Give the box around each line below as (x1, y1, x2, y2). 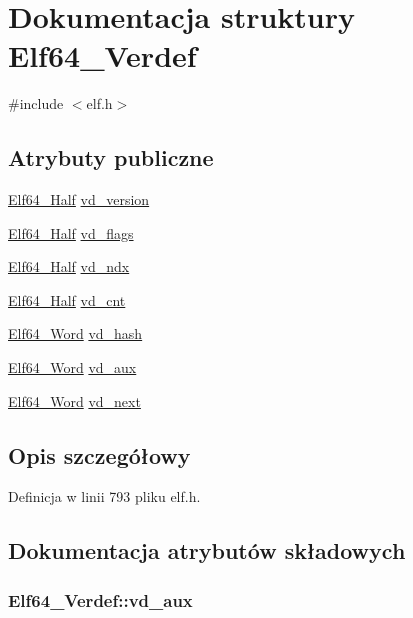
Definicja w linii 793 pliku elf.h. (8, 486, 201, 507)
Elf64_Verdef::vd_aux (8, 587, 193, 612)
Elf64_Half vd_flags (8, 222, 134, 243)
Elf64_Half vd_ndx (8, 256, 130, 277)
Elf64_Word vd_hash (8, 323, 143, 344)
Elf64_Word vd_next (8, 390, 141, 411)
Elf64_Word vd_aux (8, 357, 137, 378)
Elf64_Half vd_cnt (8, 289, 126, 310)
